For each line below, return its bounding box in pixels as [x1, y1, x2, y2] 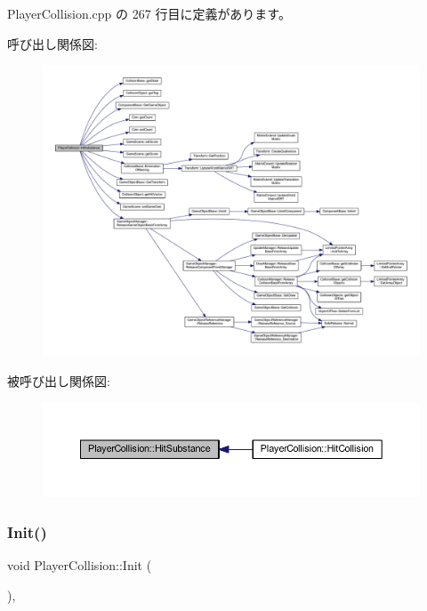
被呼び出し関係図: [7, 371, 110, 390]
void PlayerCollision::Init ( [7, 556, 152, 575]
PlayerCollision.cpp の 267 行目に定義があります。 [7, 4, 291, 22]
